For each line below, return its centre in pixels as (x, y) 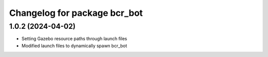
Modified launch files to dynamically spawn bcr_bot (74, 46)
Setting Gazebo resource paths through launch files (74, 39)
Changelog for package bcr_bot (76, 13)
